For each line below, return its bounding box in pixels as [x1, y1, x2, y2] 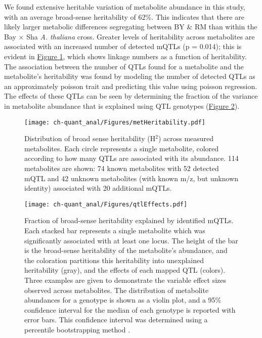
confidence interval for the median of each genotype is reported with [24, 304, 236, 315]
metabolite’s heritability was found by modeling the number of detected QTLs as [4, 71, 255, 81]
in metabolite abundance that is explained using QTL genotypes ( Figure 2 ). [4, 100, 240, 111]
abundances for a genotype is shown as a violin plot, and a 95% [24, 294, 222, 305]
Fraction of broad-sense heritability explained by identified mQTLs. [24, 215, 234, 226]
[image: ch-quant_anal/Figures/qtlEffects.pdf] [24, 200, 188, 208]
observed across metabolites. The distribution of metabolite [24, 284, 209, 295]
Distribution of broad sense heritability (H [24, 133, 156, 144]
